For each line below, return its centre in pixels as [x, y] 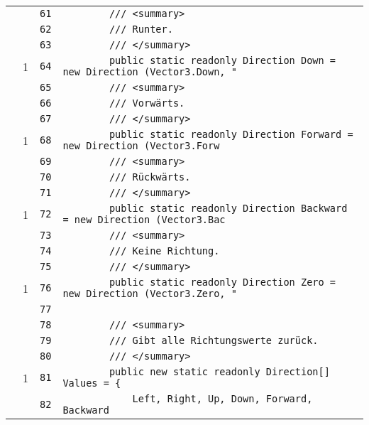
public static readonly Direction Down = [222, 60]
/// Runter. [141, 29]
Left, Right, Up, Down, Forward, [222, 399]
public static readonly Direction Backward [228, 208]
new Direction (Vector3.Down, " [150, 72]
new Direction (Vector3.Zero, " [150, 294]
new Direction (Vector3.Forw [141, 146]
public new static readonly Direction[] [219, 372]
